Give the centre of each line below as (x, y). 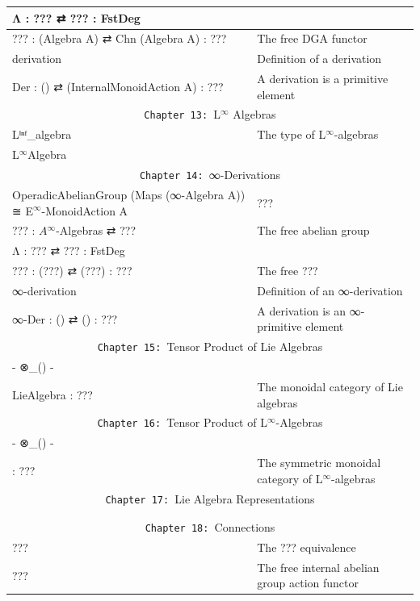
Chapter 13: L (182, 114)
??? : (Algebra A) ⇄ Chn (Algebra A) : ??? (120, 38)
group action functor (308, 583)
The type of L (292, 134)
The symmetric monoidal (319, 463)
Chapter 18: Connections (210, 527)
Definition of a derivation (319, 58)
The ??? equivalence (307, 547)
